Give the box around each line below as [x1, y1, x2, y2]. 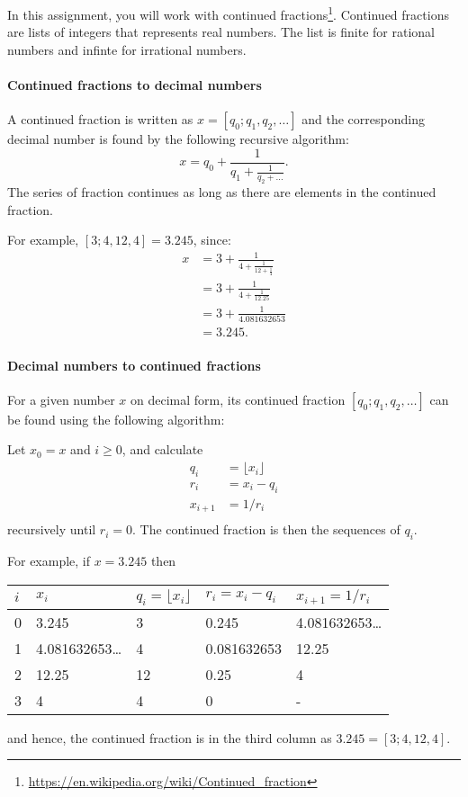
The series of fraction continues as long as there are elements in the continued [7, 183, 436, 201]
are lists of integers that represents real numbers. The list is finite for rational [7, 22, 435, 41]
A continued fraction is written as [7, 110, 193, 129]
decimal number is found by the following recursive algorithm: [7, 130, 349, 148]
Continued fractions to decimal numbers [7, 76, 262, 94]
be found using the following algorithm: [7, 409, 225, 428]
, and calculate [121, 440, 203, 459]
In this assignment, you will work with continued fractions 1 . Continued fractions [7, 3, 449, 23]
